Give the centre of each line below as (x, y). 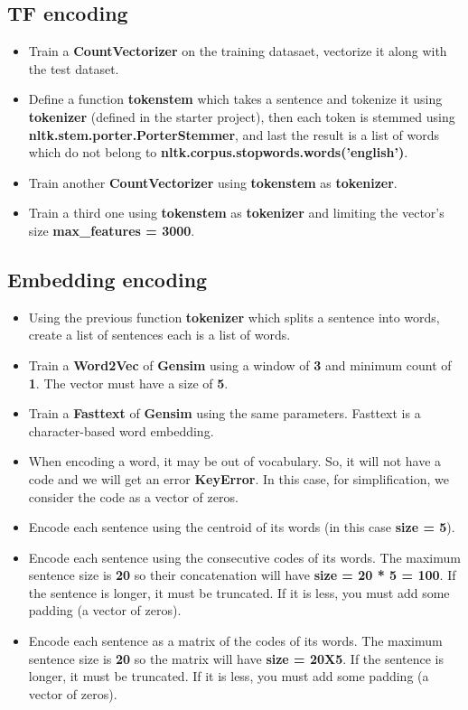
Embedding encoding (108, 279)
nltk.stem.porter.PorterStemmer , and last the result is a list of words (234, 134)
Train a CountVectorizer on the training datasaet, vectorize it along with (238, 51)
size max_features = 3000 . (112, 230)
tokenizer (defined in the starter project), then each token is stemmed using (242, 116)
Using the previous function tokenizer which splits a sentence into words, (234, 317)
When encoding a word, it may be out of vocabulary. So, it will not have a (235, 461)
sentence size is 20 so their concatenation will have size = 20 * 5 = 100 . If (242, 575)
